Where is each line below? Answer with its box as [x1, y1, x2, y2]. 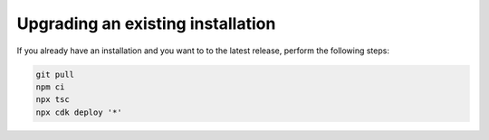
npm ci [35, 81, 65, 92]
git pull [35, 69, 75, 79]
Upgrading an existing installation [16, 14, 276, 33]
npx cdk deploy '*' [35, 107, 122, 117]
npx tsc [35, 95, 70, 105]
